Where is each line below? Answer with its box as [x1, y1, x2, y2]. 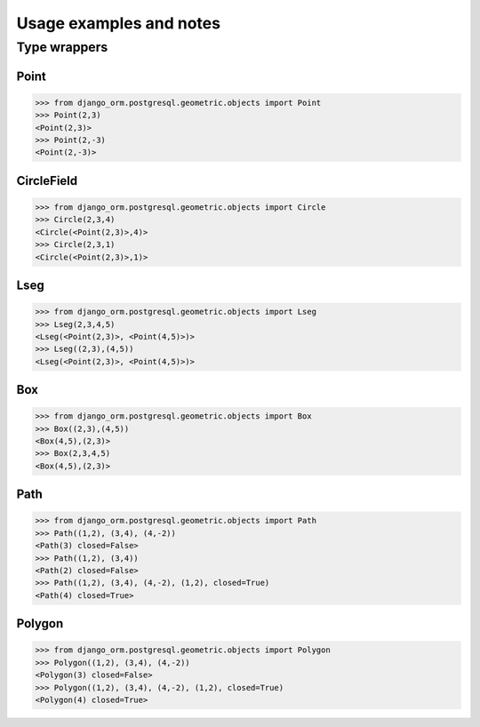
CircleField [16, 173, 78, 188]
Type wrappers [16, 39, 108, 55]
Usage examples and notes [16, 13, 221, 33]
